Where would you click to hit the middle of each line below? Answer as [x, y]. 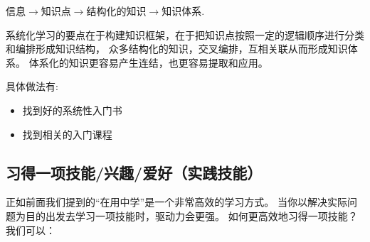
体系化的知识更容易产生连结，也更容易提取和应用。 [148, 62]
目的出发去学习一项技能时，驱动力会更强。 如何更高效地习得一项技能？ [191, 215]
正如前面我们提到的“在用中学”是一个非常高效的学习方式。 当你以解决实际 [176, 202]
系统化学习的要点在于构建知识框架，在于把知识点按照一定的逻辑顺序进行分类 [185, 34]
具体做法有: [32, 86]
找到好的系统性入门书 [72, 110]
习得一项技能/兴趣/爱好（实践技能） [134, 172]
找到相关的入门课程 [67, 134]
